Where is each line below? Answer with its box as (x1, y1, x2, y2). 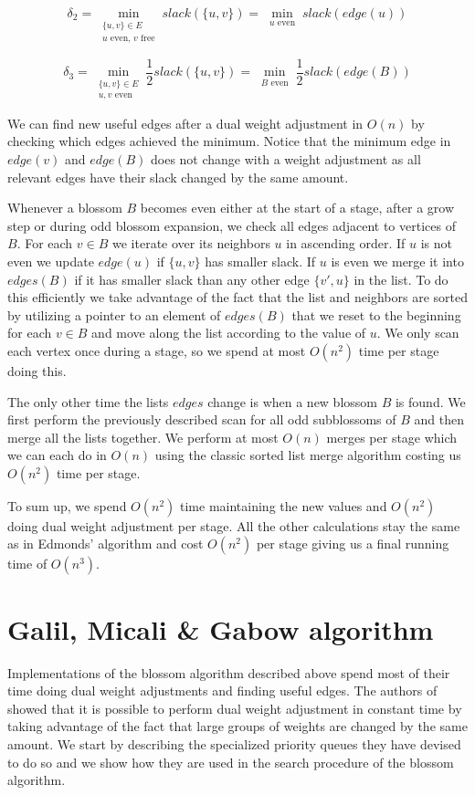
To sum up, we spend (7, 496, 127, 515)
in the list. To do (354, 269, 449, 288)
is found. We (395, 392, 466, 411)
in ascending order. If (286, 234, 406, 253)
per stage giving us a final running (256, 534, 449, 553)
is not (420, 234, 452, 253)
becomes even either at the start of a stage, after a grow (140, 198, 455, 217)
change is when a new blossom (207, 392, 377, 411)
